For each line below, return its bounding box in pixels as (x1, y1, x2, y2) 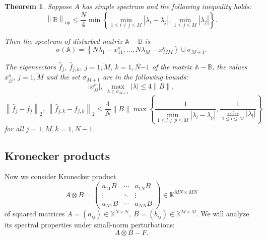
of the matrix (152, 61, 192, 71)
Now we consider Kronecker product (5, 171, 116, 182)
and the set (46, 71, 80, 82)
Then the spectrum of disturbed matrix (5, 35, 122, 46)
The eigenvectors (5, 61, 56, 71)
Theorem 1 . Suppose (5, 1, 72, 11)
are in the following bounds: (103, 71, 188, 82)
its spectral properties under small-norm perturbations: (5, 219, 175, 230)
